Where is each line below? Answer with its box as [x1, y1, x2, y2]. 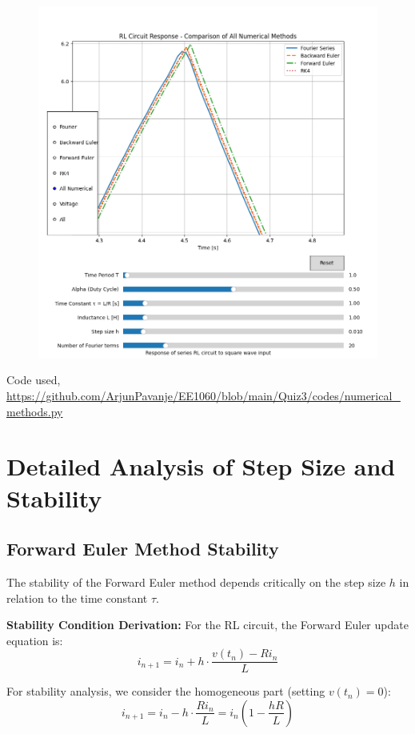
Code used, [6, 371, 61, 388]
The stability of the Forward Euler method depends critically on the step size [6, 573, 386, 590]
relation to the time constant [6, 589, 148, 606]
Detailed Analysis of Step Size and [6, 450, 396, 483]
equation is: [6, 632, 63, 648]
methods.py [6, 403, 63, 419]
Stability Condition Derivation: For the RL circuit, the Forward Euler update [6, 616, 409, 633]
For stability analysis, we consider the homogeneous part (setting [6, 683, 325, 700]
